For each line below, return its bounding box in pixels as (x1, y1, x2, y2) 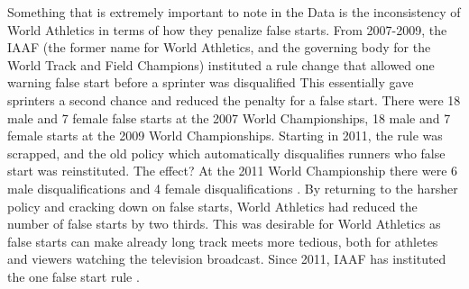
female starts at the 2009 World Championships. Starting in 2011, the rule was (7, 126, 443, 145)
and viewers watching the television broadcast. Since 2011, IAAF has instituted (7, 249, 446, 268)
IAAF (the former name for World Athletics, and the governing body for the (7, 38, 431, 57)
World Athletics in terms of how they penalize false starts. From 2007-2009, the (7, 20, 447, 39)
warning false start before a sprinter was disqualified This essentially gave (7, 73, 414, 92)
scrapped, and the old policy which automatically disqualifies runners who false (7, 143, 446, 162)
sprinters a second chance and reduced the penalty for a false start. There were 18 (7, 90, 461, 109)
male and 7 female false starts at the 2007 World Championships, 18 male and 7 (7, 108, 451, 127)
